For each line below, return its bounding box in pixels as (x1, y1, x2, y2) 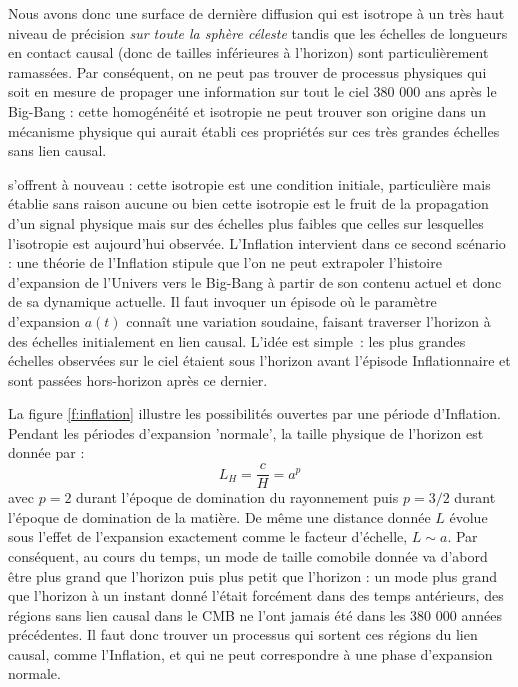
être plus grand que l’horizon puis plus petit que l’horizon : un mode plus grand (8, 565, 498, 586)
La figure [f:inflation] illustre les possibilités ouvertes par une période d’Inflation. (8, 403, 501, 424)
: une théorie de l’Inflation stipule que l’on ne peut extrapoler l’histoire (8, 252, 442, 273)
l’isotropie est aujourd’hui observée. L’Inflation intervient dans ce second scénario (8, 232, 506, 253)
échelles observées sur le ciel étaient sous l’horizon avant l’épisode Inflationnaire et (8, 350, 511, 371)
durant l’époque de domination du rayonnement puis (76, 487, 399, 508)
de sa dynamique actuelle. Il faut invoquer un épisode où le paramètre (8, 291, 437, 312)
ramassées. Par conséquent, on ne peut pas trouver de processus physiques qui (8, 61, 487, 82)
